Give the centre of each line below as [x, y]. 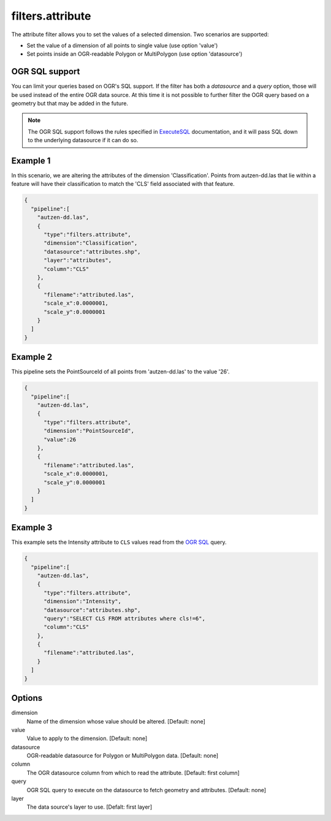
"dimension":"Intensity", [83, 601]
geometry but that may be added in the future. [70, 104]
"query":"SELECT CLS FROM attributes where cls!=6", [124, 618]
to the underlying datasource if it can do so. [83, 140]
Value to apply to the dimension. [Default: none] [87, 738]
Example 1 [31, 161]
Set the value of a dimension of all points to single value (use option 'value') [122, 45]
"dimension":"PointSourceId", [89, 431]
